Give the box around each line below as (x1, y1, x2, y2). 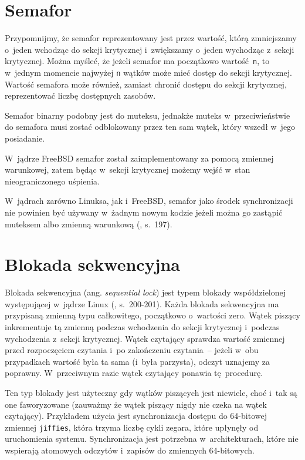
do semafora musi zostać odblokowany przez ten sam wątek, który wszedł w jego (5, 120, 296, 133)
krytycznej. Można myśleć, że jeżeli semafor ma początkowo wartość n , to (5, 55, 270, 67)
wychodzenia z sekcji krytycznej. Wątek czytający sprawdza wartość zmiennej (5, 332, 285, 344)
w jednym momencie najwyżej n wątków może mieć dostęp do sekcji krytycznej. (5, 66, 292, 78)
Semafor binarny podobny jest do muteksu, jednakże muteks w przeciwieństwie (5, 109, 290, 121)
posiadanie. (5, 132, 45, 144)
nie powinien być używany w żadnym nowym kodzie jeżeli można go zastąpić (5, 206, 283, 218)
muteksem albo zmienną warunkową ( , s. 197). (5, 217, 172, 230)
